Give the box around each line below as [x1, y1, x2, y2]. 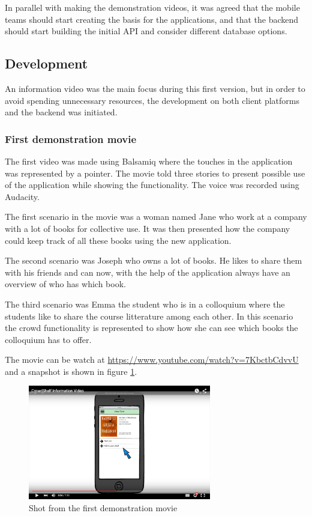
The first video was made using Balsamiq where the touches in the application [5, 154, 293, 167]
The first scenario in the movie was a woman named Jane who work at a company [5, 210, 307, 223]
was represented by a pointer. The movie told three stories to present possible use [5, 166, 305, 179]
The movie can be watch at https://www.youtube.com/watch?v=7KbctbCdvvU [5, 353, 299, 366]
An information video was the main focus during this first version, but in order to [5, 82, 305, 94]
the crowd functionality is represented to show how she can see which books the [5, 321, 298, 334]
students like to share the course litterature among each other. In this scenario [5, 309, 293, 322]
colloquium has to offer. [5, 333, 92, 345]
